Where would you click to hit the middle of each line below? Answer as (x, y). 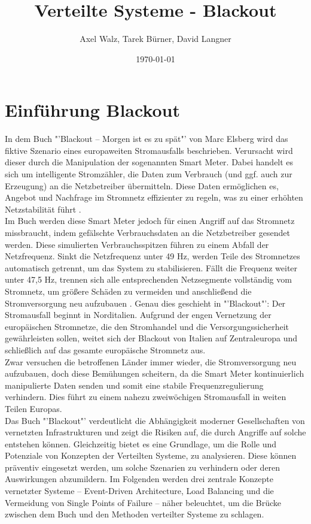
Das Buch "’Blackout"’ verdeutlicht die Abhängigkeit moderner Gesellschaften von (155, 420)
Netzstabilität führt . (43, 209)
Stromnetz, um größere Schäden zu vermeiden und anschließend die (128, 291)
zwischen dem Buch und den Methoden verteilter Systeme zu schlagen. (135, 514)
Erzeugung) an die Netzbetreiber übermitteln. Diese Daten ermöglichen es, (142, 185)
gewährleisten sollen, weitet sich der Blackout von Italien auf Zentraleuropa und (151, 338)
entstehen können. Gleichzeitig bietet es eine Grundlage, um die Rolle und (141, 443)
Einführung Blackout (92, 110)
